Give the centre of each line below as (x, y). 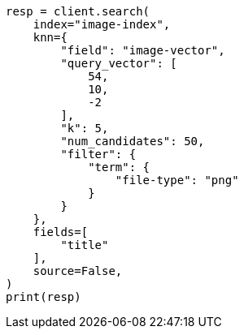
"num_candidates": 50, (133, 141)
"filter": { (98, 154)
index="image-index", (102, 24)
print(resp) (44, 297)
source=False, (78, 271)
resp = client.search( (78, 11)
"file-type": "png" (177, 180)
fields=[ (61, 232)
